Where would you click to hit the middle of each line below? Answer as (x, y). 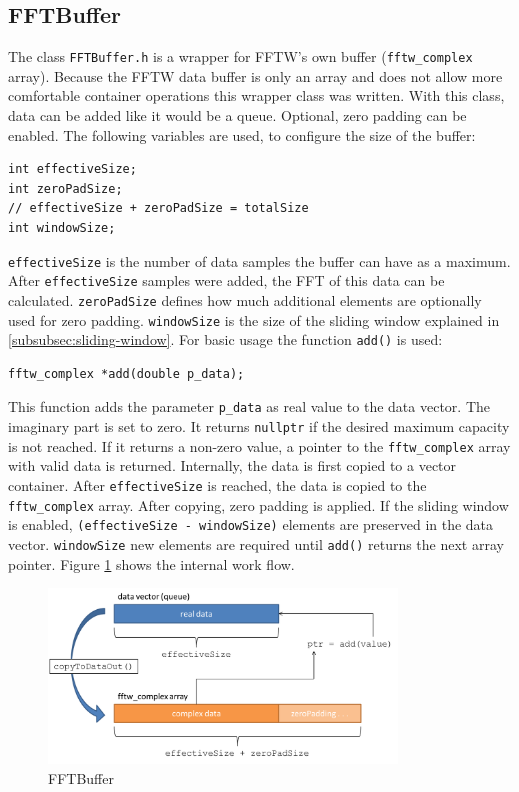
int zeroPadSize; (65, 188)
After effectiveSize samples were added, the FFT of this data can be (226, 280)
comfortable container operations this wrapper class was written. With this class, (256, 95)
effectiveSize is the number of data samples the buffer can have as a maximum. (259, 260)
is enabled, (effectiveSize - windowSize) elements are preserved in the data (251, 524)
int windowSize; (62, 228)
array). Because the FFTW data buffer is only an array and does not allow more (255, 75)
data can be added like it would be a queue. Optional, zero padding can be (237, 115)
